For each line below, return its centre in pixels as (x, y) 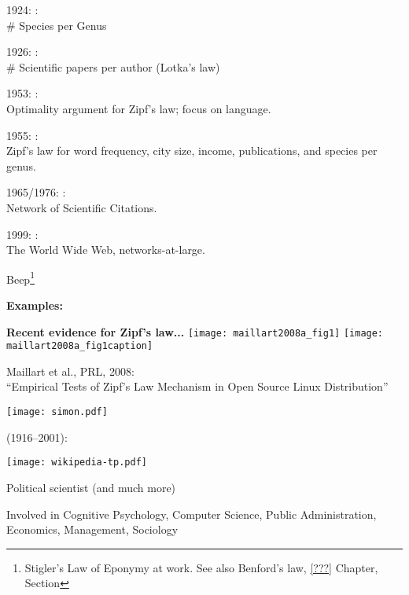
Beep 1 (20, 277)
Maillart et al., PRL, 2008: (70, 371)
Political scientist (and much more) (91, 487)
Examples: (35, 305)
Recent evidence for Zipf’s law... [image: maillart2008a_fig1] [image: (195, 331)
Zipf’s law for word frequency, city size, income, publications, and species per (192, 151)
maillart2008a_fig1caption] (80, 346)
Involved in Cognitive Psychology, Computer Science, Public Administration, (192, 514)
